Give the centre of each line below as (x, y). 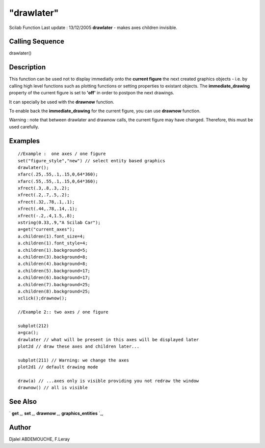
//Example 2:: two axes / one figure (63, 312)
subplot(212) (33, 326)
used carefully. (24, 127)
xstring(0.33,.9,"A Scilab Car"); (59, 223)
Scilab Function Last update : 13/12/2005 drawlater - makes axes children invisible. (93, 28)
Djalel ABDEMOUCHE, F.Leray (40, 439)
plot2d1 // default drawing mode (58, 367)
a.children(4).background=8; (53, 264)
